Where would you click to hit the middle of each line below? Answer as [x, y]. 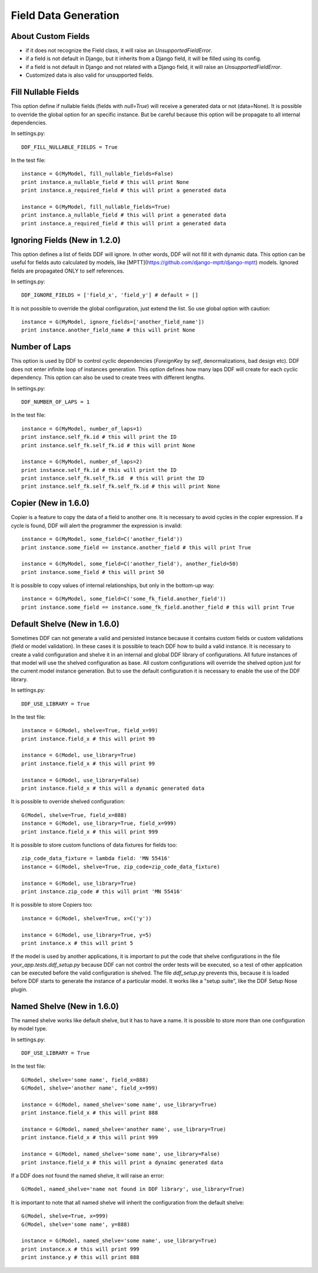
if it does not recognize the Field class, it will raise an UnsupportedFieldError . [119, 51]
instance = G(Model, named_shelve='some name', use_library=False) [121, 1154]
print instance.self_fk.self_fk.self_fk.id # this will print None [121, 486]
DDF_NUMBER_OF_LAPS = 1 [56, 402]
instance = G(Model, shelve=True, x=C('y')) [87, 918]
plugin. [19, 989]
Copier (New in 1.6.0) [50, 503]
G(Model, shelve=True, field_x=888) [74, 815]
